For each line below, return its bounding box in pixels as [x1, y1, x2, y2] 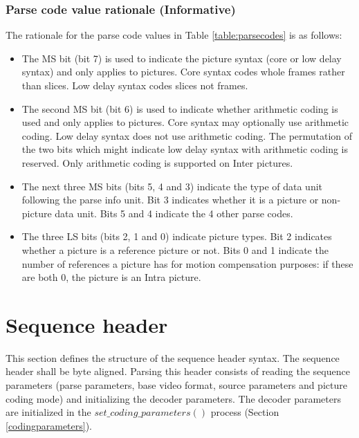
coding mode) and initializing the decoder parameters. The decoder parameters [6, 391, 341, 405]
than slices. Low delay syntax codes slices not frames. [21, 78, 248, 92]
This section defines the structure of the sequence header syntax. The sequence [6, 350, 340, 365]
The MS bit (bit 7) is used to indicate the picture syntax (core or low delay [21, 51, 342, 65]
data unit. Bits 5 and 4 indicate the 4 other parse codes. [55, 206, 293, 220]
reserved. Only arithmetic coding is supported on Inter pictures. [21, 155, 293, 170]
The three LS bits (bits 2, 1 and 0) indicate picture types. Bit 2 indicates [21, 229, 332, 244]
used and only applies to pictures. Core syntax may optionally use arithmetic [21, 115, 349, 129]
